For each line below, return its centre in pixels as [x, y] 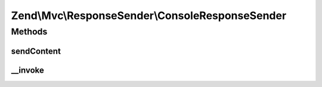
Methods [29, 32]
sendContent [36, 51]
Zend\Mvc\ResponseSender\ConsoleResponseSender [149, 15]
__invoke [28, 70]
